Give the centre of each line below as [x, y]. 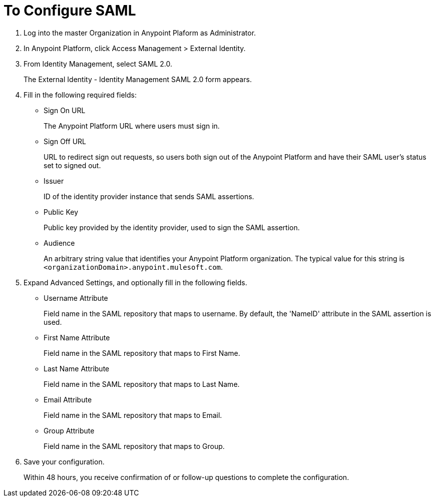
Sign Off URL [65, 141]
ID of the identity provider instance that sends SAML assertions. [149, 196]
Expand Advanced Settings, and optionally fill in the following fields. [135, 282]
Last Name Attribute [77, 368]
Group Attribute [69, 430]
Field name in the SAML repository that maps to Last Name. [142, 384]
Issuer [54, 181]
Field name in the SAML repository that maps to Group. [134, 446]
